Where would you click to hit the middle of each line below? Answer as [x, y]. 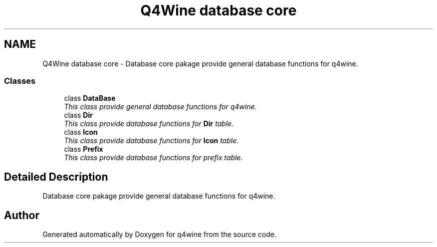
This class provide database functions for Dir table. [149, 124]
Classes [20, 81]
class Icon [81, 132]
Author [22, 215]
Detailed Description [56, 177]
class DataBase [90, 98]
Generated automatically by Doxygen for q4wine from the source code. [160, 235]
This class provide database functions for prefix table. [153, 158]
